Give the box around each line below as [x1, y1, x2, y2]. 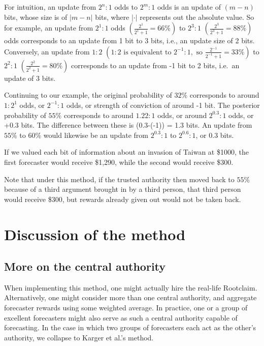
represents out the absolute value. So [140, 11, 254, 22]
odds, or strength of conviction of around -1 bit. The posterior [66, 99, 260, 110]
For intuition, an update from [4, 2, 96, 12]
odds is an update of [157, 2, 221, 12]
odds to [114, 2, 138, 12]
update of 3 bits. [4, 72, 56, 83]
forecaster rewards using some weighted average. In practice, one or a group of [4, 302, 248, 313]
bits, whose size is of [4, 11, 68, 22]
